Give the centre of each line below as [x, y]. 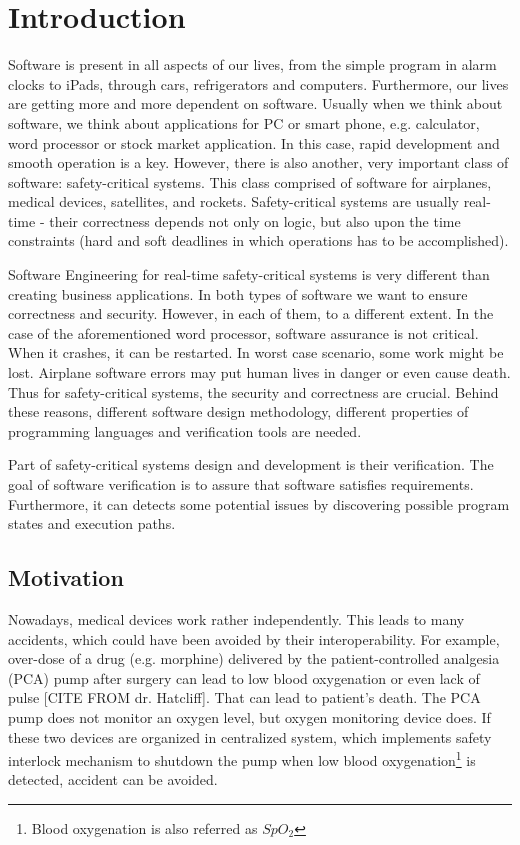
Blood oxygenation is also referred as [144, 827]
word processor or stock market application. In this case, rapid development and [254, 142]
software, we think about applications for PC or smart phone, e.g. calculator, [244, 122]
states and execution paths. [92, 523]
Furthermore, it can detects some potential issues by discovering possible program [259, 503]
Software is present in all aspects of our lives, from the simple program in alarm [252, 64]
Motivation [66, 577]
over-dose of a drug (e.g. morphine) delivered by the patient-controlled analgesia [254, 658]
